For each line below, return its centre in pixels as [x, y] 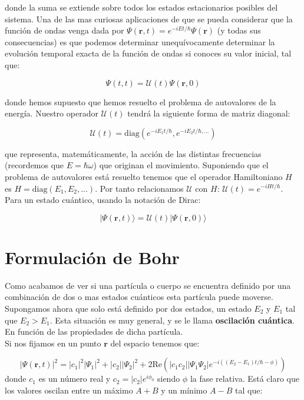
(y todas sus [239, 30]
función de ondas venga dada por [65, 30]
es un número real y [75, 379]
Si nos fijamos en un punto [53, 343]
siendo [168, 379]
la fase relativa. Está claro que [245, 379]
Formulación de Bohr [92, 257]
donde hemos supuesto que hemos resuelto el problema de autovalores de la [141, 101]
